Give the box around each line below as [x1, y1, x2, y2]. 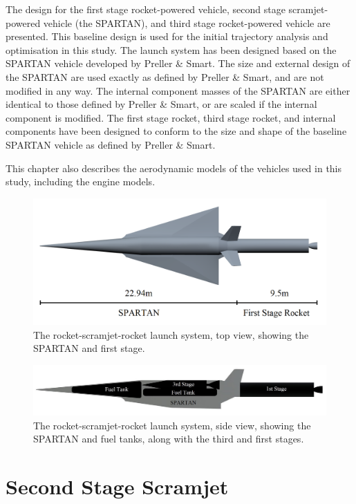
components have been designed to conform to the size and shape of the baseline [6, 124, 347, 138]
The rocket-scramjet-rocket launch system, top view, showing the [33, 327, 309, 342]
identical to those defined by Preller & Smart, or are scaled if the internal [6, 97, 317, 111]
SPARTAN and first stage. [33, 341, 145, 355]
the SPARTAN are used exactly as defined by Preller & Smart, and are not [6, 69, 324, 84]
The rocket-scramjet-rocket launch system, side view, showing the [33, 418, 311, 432]
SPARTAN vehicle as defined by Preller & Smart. [6, 137, 216, 151]
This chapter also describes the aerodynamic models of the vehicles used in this [6, 160, 342, 175]
